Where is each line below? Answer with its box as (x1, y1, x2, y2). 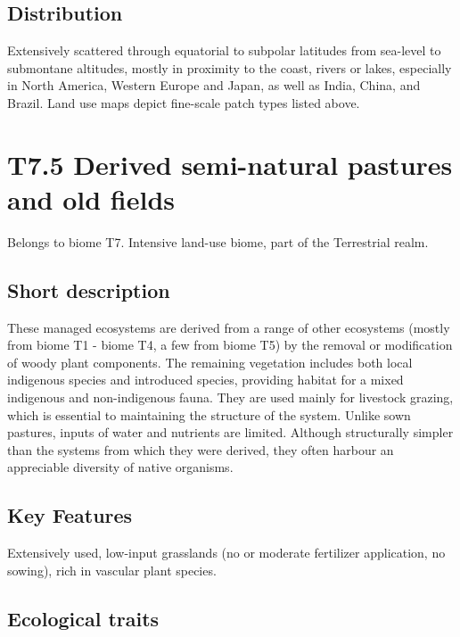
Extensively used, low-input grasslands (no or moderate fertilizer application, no (7, 543, 446, 562)
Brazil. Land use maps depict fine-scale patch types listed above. (7, 93, 360, 112)
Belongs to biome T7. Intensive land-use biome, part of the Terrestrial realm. (7, 232, 429, 251)
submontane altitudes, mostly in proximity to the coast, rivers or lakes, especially (7, 58, 452, 77)
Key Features (7, 501, 133, 529)
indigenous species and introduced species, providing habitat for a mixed (7, 370, 404, 389)
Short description (7, 276, 170, 303)
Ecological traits (7, 604, 160, 632)
